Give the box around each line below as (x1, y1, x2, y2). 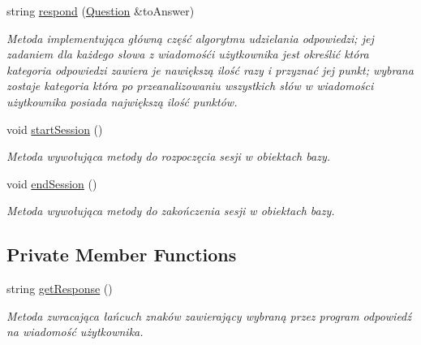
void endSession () (6, 175, 97, 192)
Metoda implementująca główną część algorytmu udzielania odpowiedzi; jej (6, 29, 374, 46)
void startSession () (6, 120, 103, 137)
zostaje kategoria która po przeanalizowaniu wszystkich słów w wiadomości (6, 77, 374, 94)
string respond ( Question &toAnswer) (6, 2, 195, 19)
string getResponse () (6, 280, 113, 297)
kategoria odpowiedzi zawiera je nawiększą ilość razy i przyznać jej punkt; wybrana (6, 61, 414, 78)
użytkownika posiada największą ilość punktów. (6, 93, 238, 110)
